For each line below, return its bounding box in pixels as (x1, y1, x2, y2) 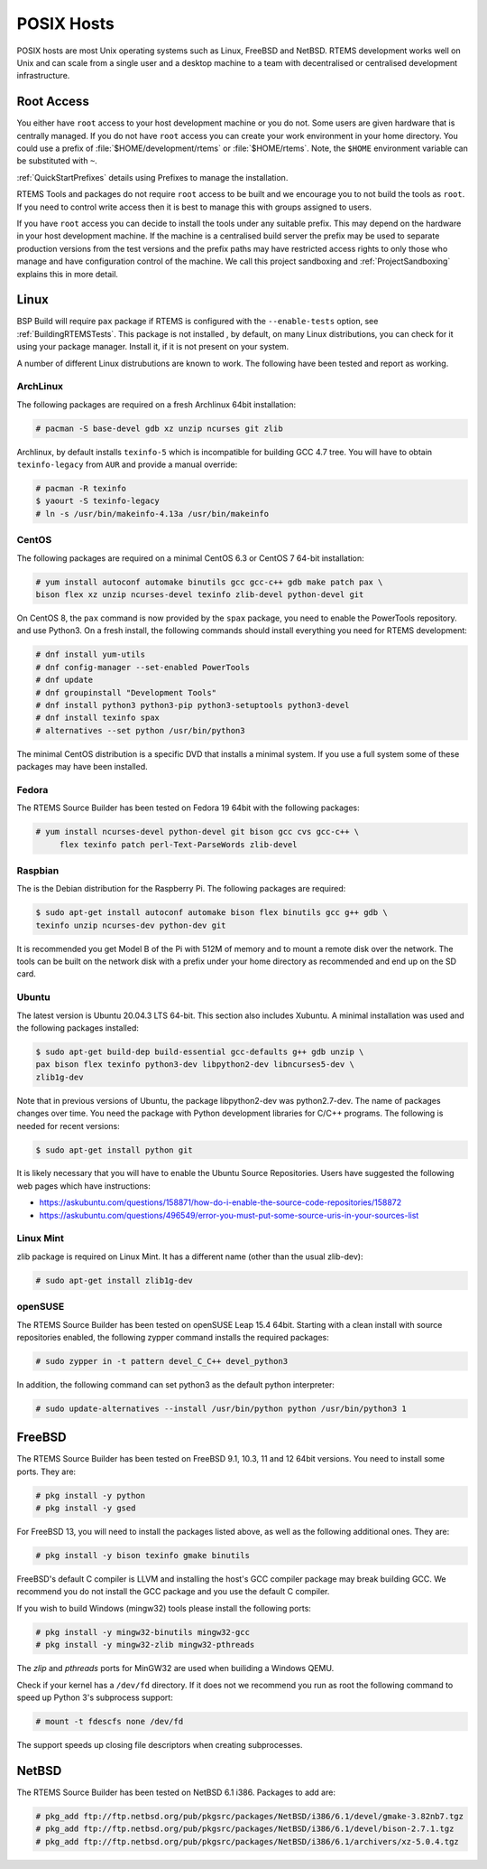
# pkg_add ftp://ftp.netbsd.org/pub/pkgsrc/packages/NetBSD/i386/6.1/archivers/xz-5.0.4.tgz (35, 1836, 459, 1846)
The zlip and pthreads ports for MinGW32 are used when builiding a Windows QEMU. (16, 1663, 335, 1674)
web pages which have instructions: (16, 1180, 151, 1191)
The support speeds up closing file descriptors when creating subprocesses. (16, 1739, 303, 1750)
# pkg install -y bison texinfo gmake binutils (35, 1550, 250, 1561)
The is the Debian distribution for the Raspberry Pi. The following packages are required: (16, 883, 346, 894)
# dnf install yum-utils (35, 649, 146, 659)
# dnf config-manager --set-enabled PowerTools (35, 662, 250, 672)
